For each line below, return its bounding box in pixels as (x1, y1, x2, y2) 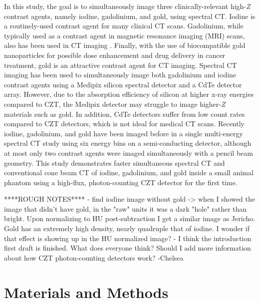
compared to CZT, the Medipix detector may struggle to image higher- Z (4, 98, 226, 109)
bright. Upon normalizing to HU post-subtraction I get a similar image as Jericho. (4, 213, 256, 224)
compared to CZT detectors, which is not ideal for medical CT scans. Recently (4, 118, 245, 129)
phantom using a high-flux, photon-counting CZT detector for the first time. (4, 177, 238, 187)
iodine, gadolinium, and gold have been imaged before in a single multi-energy (4, 128, 243, 138)
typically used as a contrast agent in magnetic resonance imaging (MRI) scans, (4, 30, 245, 40)
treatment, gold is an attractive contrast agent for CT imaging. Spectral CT (4, 59, 237, 70)
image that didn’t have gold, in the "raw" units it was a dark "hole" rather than (4, 203, 247, 214)
